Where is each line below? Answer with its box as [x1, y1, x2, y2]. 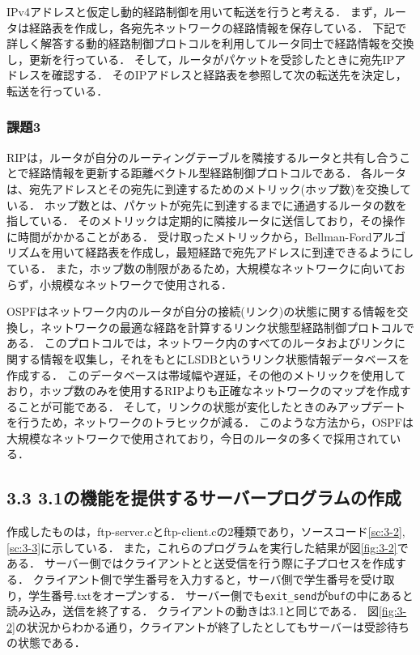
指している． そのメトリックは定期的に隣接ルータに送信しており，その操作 [6, 212, 405, 229]
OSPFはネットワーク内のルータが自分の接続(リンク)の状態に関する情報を [6, 303, 397, 320]
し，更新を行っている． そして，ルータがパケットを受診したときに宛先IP [6, 50, 395, 67]
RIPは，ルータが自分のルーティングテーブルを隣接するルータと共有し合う [6, 148, 400, 165]
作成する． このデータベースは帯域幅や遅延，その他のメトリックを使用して [6, 366, 406, 383]
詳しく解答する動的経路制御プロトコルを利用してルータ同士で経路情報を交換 [6, 35, 414, 52]
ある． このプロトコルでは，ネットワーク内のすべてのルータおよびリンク [6, 334, 395, 351]
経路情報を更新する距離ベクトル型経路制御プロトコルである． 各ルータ [28, 164, 407, 181]
